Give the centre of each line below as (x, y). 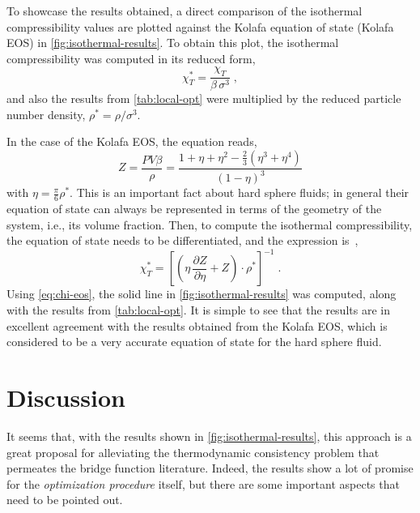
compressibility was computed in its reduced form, (131, 58)
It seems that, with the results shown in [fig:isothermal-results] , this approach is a (209, 436)
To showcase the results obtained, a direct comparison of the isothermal (185, 11)
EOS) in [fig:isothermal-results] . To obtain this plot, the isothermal (173, 43)
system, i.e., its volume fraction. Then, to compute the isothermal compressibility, (210, 224)
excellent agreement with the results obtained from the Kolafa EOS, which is (197, 325)
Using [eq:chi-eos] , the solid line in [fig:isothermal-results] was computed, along (202, 294)
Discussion (66, 398)
